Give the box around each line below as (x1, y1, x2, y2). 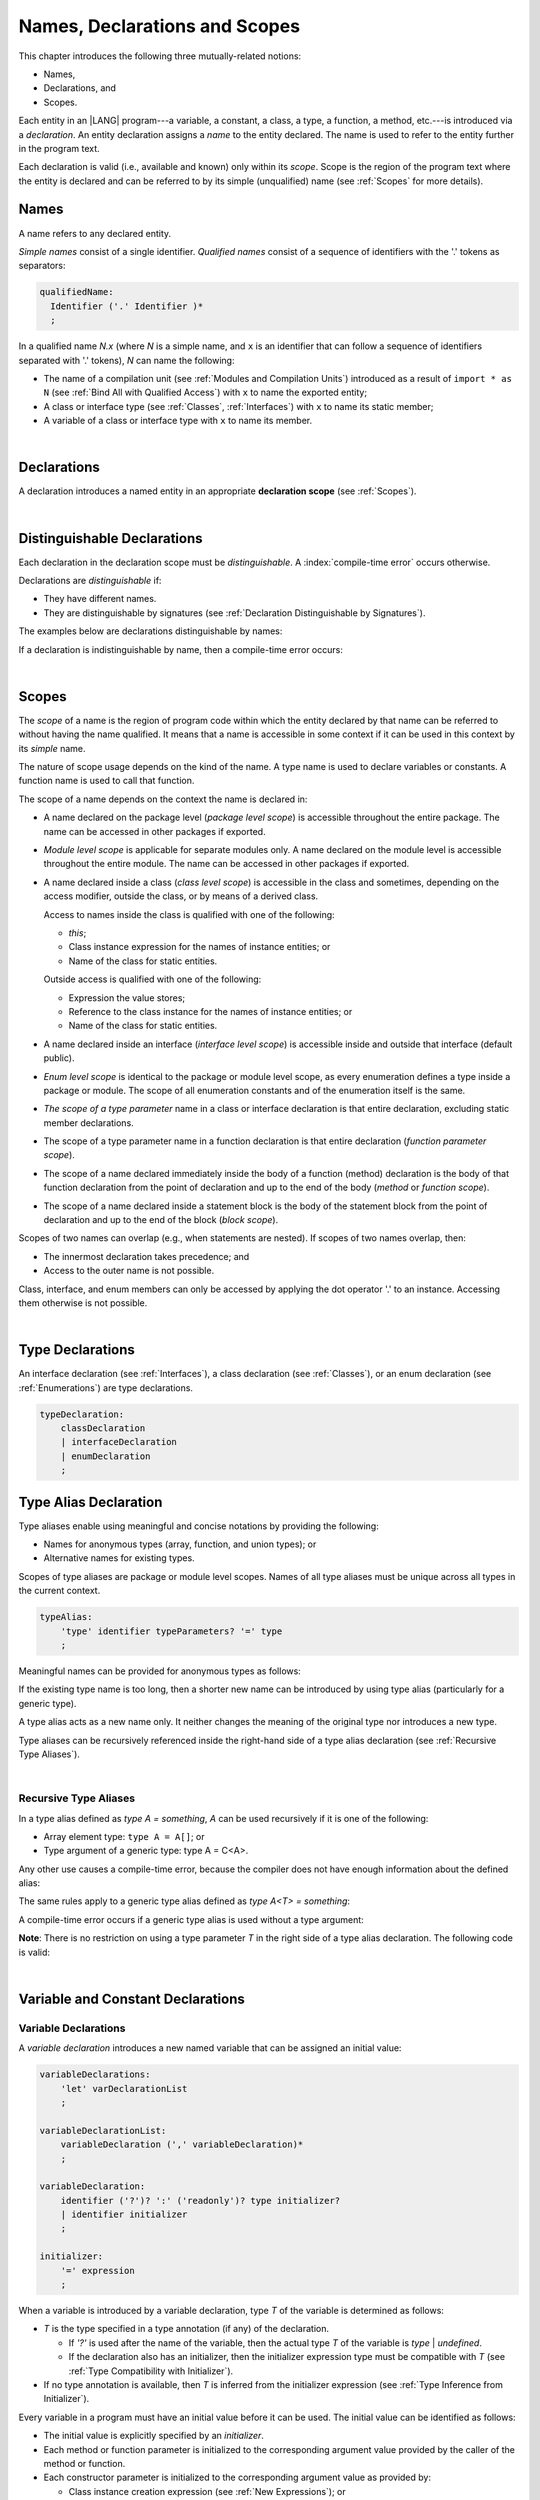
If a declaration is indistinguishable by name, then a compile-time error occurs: (18, 643, 344, 655)
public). (43, 1052, 75, 1064)
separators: (18, 260, 66, 272)
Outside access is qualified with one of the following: (43, 973, 262, 985)
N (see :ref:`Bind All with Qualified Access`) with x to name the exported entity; (43, 386, 368, 399)
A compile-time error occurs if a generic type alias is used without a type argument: (18, 1913, 364, 1925)
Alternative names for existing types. (43, 1552, 195, 1564)
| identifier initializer (60, 2209, 188, 2220)
